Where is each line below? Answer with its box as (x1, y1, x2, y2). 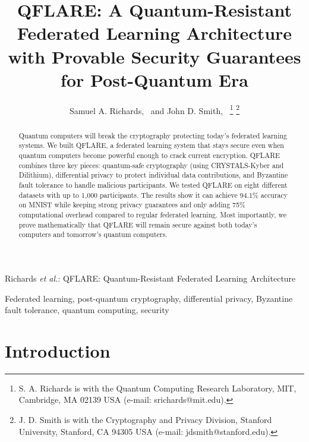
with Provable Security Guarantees (8, 44, 301, 68)
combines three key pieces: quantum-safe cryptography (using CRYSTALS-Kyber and (18, 160, 284, 170)
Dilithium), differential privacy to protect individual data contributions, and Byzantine (18, 170, 288, 180)
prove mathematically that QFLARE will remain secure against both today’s (18, 219, 257, 229)
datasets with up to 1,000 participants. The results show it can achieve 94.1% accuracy (18, 190, 288, 200)
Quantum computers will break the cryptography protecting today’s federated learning (18, 130, 288, 140)
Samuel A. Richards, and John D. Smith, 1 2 (69, 102, 240, 116)
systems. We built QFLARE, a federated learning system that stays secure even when (18, 140, 284, 150)
